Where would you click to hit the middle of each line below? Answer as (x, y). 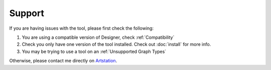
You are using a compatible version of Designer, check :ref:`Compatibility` (98, 37)
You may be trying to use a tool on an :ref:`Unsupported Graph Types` (94, 51)
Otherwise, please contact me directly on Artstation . (63, 61)
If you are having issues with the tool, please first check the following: (82, 28)
